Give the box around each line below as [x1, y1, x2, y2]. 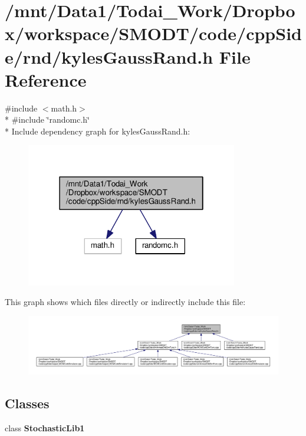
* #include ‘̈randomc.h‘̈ [5, 113, 90, 126]
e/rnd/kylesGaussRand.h [5, 44, 213, 68]
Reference [5, 67, 87, 91]
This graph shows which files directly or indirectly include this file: [5, 296, 246, 308]
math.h [51, 101, 77, 114]
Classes [5, 394, 50, 412]
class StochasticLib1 [5, 421, 85, 434]
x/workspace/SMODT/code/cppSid [5, 21, 302, 45]
